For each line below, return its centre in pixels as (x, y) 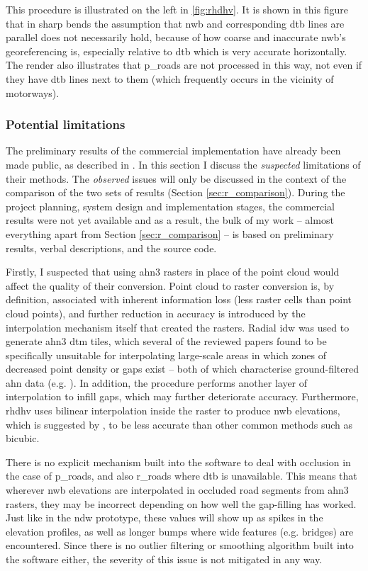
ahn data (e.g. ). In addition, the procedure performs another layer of (157, 382)
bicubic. (23, 438)
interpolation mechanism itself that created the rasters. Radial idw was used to (178, 327)
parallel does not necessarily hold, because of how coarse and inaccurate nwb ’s (176, 37)
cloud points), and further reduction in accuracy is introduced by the (156, 313)
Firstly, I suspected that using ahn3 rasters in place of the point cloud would (173, 272)
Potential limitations (66, 124)
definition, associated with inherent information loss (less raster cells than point (179, 299)
